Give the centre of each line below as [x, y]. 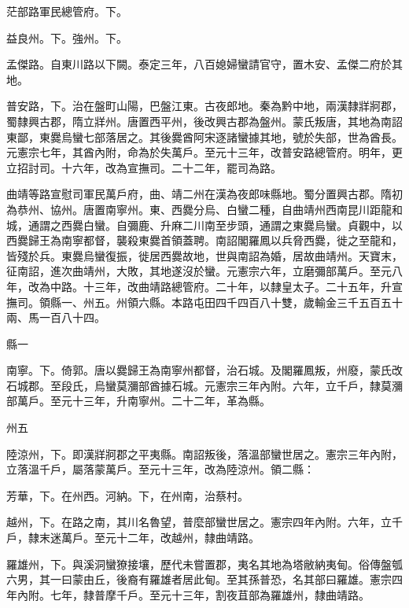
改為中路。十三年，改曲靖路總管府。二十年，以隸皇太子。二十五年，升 [210, 286]
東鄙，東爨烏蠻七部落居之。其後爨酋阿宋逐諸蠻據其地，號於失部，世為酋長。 [204, 136]
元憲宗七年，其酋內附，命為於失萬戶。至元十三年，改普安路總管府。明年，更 [204, 152]
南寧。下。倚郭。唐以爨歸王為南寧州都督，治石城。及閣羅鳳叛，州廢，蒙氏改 [204, 370]
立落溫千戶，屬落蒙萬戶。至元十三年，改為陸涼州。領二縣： [160, 469]
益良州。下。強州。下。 [67, 37]
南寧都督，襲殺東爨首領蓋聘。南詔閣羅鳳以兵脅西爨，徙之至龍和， [232, 240]
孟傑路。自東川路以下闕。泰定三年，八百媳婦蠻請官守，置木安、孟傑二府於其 [204, 64]
